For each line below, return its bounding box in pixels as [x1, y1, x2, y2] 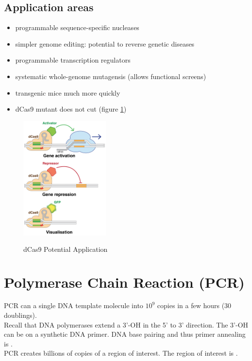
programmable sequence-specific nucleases [15, 22, 139, 33]
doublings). [4, 310, 37, 320]
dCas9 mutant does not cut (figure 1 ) [15, 104, 127, 114]
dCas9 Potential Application [23, 244, 108, 254]
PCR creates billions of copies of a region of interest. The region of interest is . [4, 348, 238, 358]
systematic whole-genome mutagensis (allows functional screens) [15, 71, 206, 81]
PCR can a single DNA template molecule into [4, 300, 143, 311]
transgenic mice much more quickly [15, 87, 120, 98]
